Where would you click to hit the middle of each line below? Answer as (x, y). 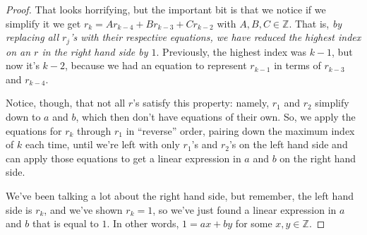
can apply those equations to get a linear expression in (124, 158)
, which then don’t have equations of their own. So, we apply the (216, 117)
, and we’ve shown (83, 209)
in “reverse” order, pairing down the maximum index (240, 130)
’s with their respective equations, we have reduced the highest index (216, 37)
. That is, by (315, 23)
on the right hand (318, 158)
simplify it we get (43, 23)
